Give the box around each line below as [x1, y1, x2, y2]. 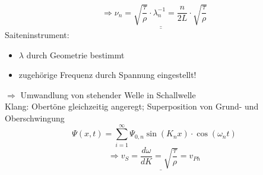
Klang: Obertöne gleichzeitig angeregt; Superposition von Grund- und [5, 100, 259, 112]
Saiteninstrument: [5, 28, 69, 40]
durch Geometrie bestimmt [26, 48, 125, 61]
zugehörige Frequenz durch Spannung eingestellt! [18, 68, 197, 81]
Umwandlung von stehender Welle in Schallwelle [20, 88, 196, 101]
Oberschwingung [5, 111, 65, 124]
